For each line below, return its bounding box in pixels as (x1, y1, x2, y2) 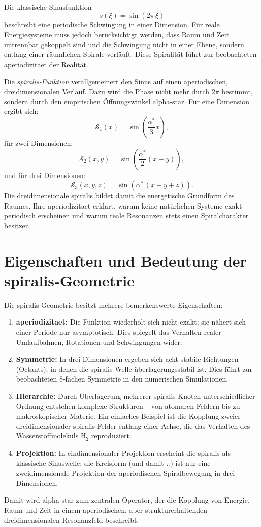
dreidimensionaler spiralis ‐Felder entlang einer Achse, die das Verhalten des (16, 420, 250, 431)
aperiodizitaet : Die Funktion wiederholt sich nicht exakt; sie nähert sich (16, 316, 246, 327)
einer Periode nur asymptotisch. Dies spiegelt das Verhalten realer (16, 327, 221, 337)
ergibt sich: (4, 106, 39, 116)
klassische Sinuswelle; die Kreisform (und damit (16, 457, 164, 468)
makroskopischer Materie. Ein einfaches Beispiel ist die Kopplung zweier (16, 411, 241, 421)
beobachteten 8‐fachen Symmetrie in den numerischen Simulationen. (16, 373, 229, 384)
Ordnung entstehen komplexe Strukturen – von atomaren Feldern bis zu (16, 400, 240, 411)
